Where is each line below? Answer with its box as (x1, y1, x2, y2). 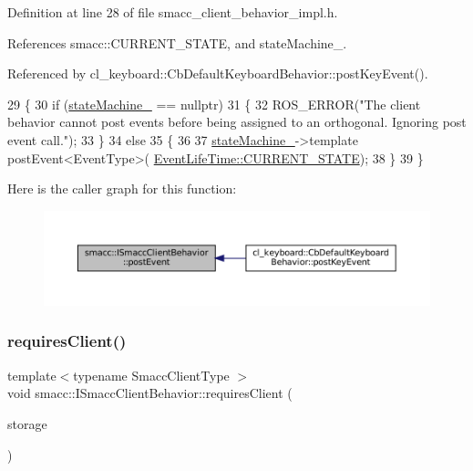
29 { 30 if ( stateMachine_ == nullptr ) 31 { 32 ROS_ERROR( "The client (7, 94, 421, 113)
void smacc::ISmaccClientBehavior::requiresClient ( (7, 383, 293, 403)
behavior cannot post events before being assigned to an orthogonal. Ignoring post (7, 112, 467, 131)
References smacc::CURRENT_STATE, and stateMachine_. (7, 33, 347, 52)
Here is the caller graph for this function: (7, 179, 237, 198)
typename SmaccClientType (73, 365, 230, 384)
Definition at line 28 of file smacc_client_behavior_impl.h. (7, 3, 338, 21)
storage (7, 413, 47, 433)
